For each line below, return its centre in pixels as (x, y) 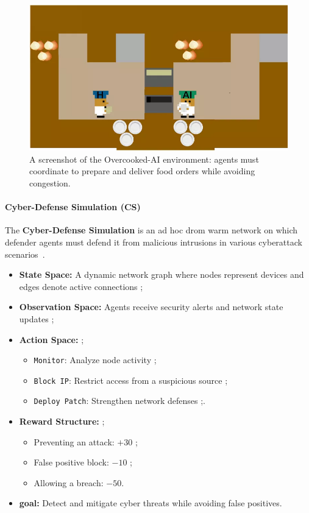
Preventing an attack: (74, 441)
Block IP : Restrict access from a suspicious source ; (131, 380)
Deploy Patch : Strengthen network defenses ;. (119, 401)
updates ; (37, 318)
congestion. (50, 182)
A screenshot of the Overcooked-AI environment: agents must (144, 159)
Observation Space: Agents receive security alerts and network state (151, 307)
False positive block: (71, 462)
